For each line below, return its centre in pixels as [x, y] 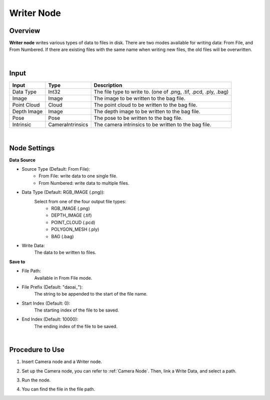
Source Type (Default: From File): [56, 169]
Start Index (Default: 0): [46, 303]
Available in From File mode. [63, 278]
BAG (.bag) [63, 236]
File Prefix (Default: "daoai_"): [52, 287]
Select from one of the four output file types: [80, 201]
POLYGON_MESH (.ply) [75, 229]
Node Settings [32, 148]
